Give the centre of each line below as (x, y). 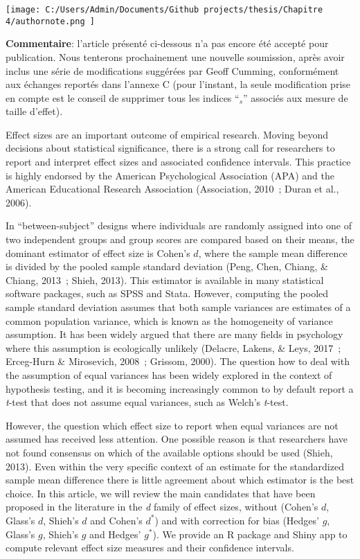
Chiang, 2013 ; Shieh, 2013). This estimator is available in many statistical (165, 279)
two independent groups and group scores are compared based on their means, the (180, 239)
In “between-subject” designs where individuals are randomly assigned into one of (179, 225)
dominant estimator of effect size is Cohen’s (98, 252)
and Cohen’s (116, 520)
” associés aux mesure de (296, 97)
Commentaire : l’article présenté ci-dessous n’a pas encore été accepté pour (167, 43)
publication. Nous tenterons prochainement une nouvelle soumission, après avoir (175, 56)
